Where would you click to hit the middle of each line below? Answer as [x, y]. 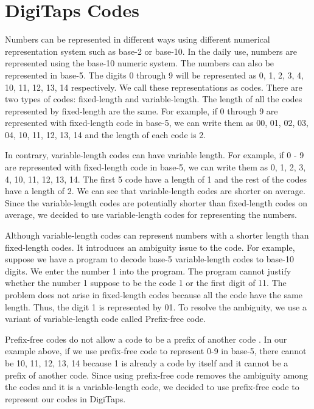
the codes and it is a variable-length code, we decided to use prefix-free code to [152, 387]
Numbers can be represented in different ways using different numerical [138, 39]
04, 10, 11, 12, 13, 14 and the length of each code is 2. [106, 134]
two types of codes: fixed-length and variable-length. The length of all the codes [154, 99]
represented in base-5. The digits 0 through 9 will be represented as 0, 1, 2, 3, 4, [154, 75]
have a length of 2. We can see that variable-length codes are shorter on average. [155, 191]
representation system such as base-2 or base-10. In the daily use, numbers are [151, 51]
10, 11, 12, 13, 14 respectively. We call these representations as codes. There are [154, 87]
